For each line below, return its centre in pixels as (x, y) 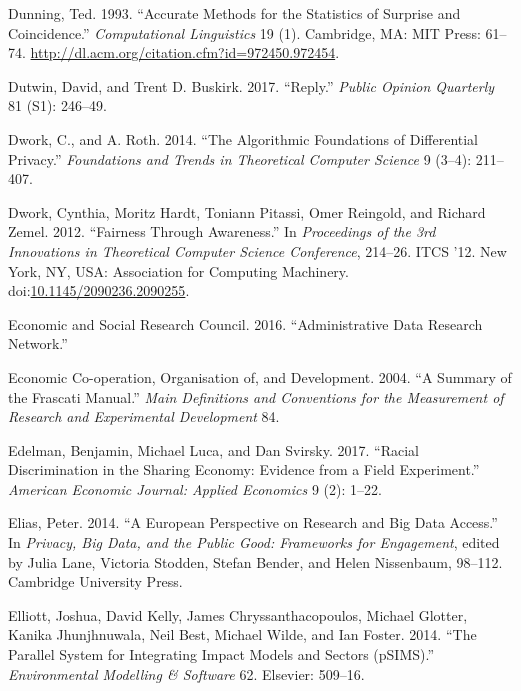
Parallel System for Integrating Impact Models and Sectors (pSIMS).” (221, 654)
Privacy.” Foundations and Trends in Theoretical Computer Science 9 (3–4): (240, 158)
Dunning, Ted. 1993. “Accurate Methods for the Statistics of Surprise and (234, 13)
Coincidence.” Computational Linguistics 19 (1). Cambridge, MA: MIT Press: (244, 32)
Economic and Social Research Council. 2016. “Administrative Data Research (245, 323)
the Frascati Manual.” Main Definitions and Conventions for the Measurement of (256, 396)
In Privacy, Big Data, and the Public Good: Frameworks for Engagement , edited (254, 542)
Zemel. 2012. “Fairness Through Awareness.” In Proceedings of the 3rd (222, 231)
